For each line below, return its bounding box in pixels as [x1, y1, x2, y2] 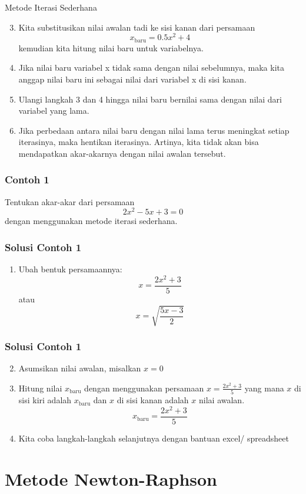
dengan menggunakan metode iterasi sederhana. [5, 215, 178, 227]
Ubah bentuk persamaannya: [18, 263, 122, 275]
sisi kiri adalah [18, 394, 72, 406]
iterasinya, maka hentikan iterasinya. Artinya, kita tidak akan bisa [18, 136, 259, 148]
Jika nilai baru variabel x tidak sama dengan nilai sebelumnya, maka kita [18, 61, 284, 74]
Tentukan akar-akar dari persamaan [5, 195, 135, 208]
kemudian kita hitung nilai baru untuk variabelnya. [18, 41, 204, 54]
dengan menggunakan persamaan [84, 381, 204, 394]
